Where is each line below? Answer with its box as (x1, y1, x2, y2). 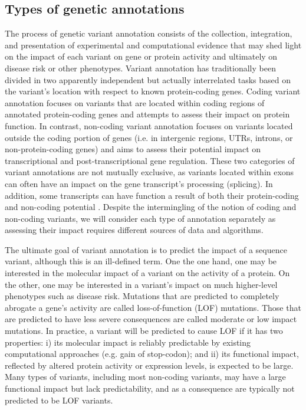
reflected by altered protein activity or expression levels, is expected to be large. (5, 359, 294, 371)
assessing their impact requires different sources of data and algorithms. (5, 224, 264, 236)
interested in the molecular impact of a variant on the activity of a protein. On (5, 267, 290, 279)
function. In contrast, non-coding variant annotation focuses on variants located (5, 119, 293, 132)
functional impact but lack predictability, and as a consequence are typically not (5, 382, 295, 395)
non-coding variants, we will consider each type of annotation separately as (5, 212, 276, 224)
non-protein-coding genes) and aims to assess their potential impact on (5, 143, 261, 155)
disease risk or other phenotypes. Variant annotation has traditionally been (5, 61, 276, 74)
